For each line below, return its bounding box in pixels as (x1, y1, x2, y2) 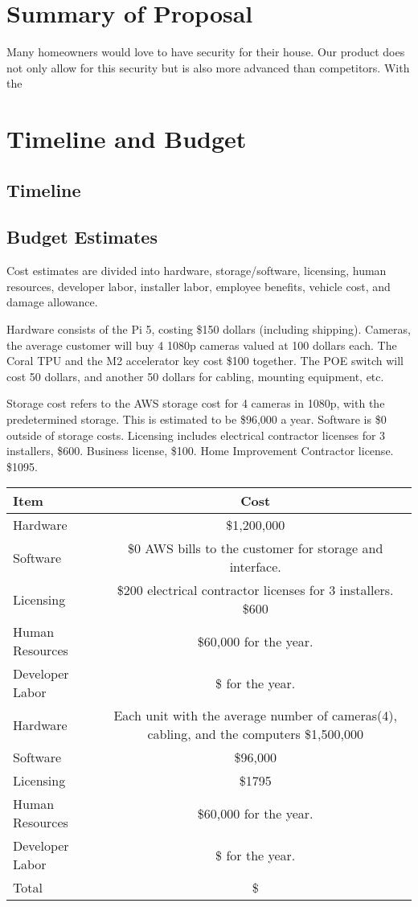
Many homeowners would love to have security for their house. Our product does (6, 43, 405, 60)
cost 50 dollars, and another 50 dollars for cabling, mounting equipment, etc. (6, 367, 384, 384)
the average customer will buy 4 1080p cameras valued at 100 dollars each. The (6, 336, 397, 353)
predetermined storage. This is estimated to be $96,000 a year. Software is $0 (6, 411, 387, 428)
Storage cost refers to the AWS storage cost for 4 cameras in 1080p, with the (6, 395, 385, 412)
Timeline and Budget (6, 122, 247, 155)
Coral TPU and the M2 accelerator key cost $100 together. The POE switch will (6, 352, 404, 369)
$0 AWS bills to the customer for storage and (128, 539, 383, 558)
